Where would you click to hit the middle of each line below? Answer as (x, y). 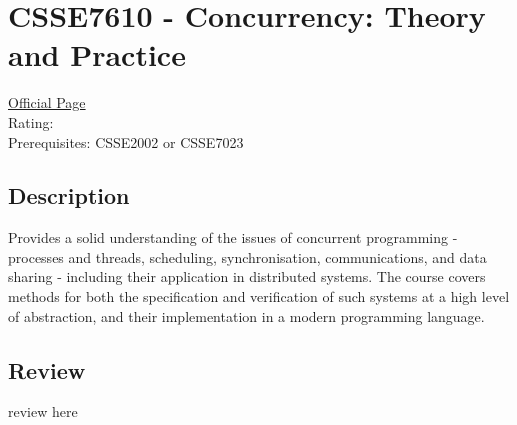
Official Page (47, 102)
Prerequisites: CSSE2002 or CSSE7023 (126, 141)
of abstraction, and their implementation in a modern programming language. (246, 315)
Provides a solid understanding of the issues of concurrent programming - (233, 237)
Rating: (31, 121)
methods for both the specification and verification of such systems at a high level (259, 296)
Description (69, 195)
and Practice (97, 54)
